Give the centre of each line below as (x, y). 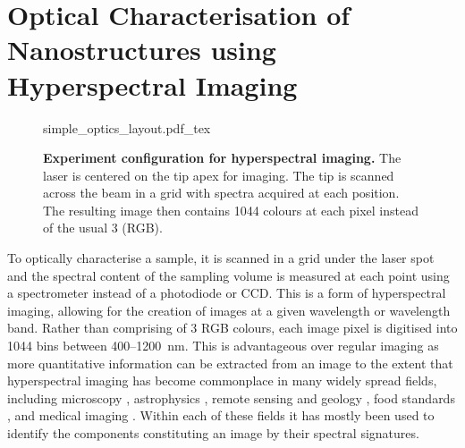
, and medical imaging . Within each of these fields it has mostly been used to (221, 415)
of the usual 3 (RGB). (103, 228)
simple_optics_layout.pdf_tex (127, 127)
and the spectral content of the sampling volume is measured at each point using (228, 275)
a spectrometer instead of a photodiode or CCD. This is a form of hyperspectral (227, 293)
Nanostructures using (142, 50)
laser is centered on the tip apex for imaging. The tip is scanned (219, 175)
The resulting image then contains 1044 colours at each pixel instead (231, 210)
